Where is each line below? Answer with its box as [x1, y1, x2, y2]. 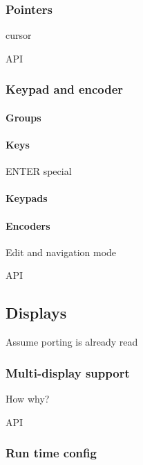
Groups [6, 110, 41, 124]
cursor [6, 28, 32, 42]
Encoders [6, 218, 50, 232]
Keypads [6, 191, 48, 205]
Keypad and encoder [6, 81, 124, 98]
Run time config [6, 444, 97, 462]
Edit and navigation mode [6, 244, 117, 259]
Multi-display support [6, 364, 130, 381]
